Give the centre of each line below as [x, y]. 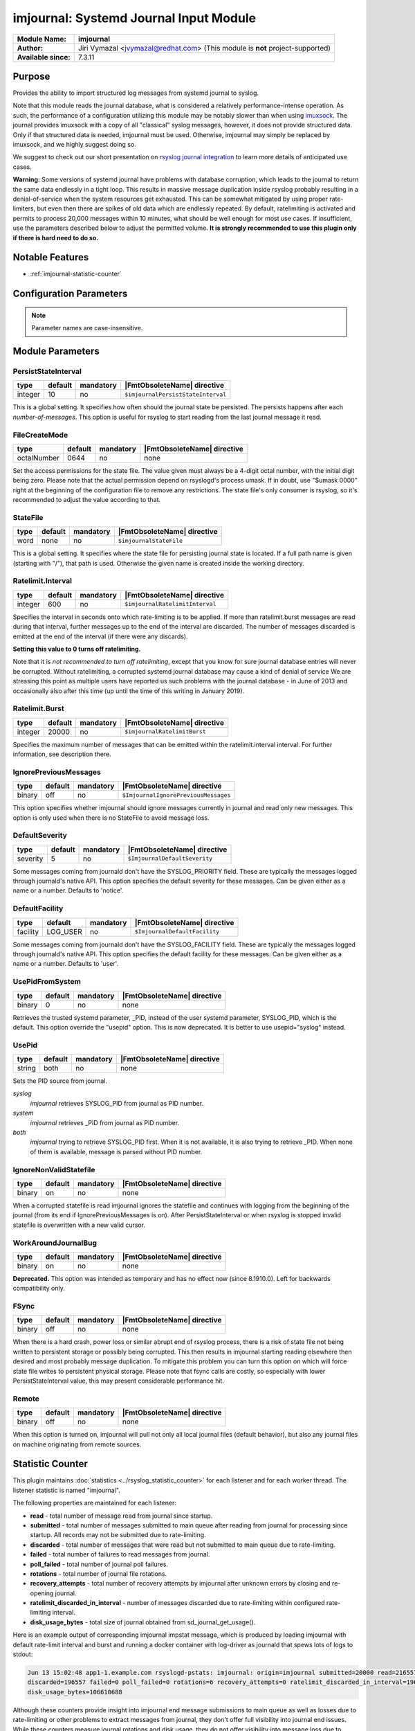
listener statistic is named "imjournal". [67, 1490]
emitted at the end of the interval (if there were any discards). [100, 636]
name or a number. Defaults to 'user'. [66, 964]
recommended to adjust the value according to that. [87, 500]
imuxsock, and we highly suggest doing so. [74, 145]
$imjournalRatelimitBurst [166, 732]
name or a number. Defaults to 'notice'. [68, 890]
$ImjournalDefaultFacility [177, 932]
